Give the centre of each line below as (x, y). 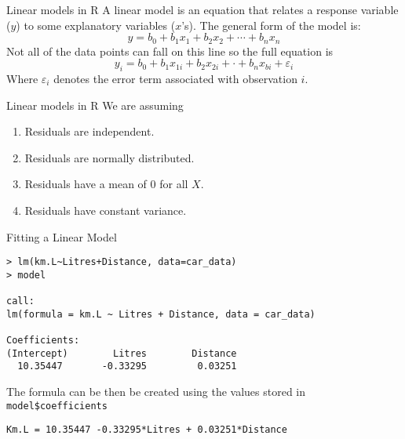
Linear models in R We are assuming (95, 105)
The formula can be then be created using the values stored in (156, 392)
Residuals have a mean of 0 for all (106, 184)
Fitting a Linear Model (62, 236)
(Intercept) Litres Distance (122, 353)
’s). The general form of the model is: (271, 25)
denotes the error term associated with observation (175, 79)
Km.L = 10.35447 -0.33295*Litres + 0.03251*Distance (147, 430)
